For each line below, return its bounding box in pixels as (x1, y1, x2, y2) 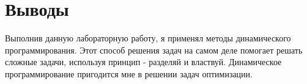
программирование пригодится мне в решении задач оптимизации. (5, 67, 253, 80)
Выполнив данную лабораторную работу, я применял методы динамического (5, 32, 291, 44)
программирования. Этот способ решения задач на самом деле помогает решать (5, 43, 303, 56)
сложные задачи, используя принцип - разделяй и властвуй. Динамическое (5, 55, 282, 68)
